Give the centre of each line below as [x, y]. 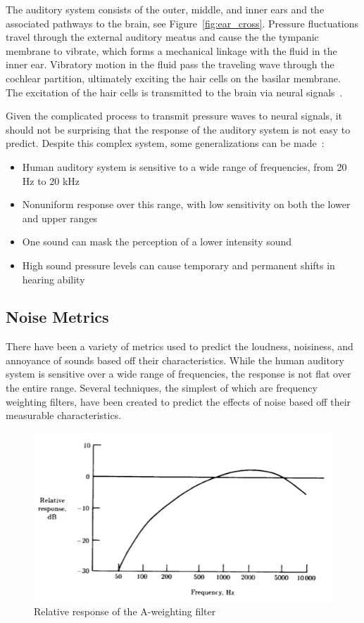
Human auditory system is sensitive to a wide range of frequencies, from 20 [184, 166]
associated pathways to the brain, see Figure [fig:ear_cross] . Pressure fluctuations [182, 23]
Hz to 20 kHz [51, 180]
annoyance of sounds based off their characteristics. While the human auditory [175, 360]
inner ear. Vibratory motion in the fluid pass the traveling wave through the [170, 64]
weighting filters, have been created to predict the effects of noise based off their [178, 401]
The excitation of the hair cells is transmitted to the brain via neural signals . [174, 92]
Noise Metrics [57, 317]
